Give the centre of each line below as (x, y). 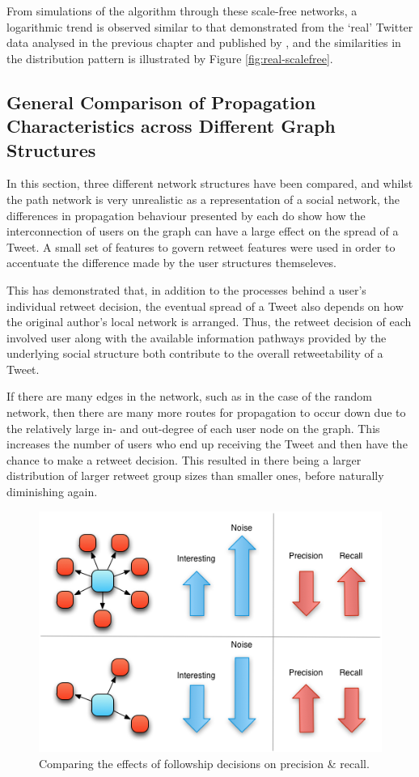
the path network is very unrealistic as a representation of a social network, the (203, 199)
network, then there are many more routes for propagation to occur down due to (206, 412)
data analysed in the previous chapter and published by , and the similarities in (204, 42)
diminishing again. (52, 492)
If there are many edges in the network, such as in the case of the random (189, 396)
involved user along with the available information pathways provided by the (197, 337)
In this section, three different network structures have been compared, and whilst (210, 183)
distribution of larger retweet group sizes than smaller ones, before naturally (195, 476)
